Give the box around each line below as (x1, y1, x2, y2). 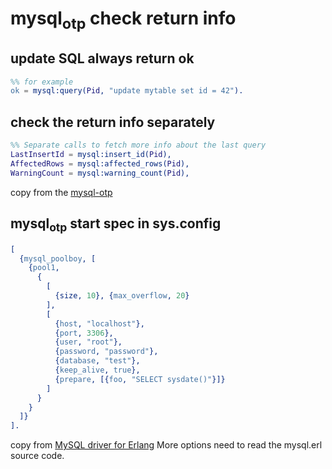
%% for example (10, 77, 74, 87)
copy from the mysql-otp (10, 186, 113, 198)
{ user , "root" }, (54, 337, 123, 347)
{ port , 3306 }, (54, 328, 114, 338)
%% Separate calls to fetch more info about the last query (10, 140, 267, 151)
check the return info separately (10, 113, 216, 131)
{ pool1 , (28, 263, 60, 273)
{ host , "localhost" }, (54, 318, 145, 329)
